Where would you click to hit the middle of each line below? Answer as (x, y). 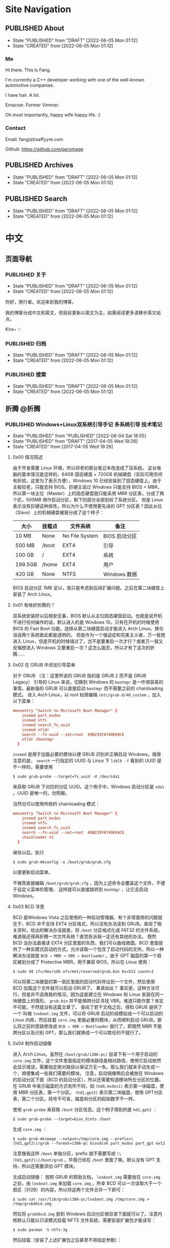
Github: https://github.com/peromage (44, 149)
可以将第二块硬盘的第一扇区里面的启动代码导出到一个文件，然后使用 (84, 981)
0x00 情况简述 (28, 457)
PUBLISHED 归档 (26, 344)
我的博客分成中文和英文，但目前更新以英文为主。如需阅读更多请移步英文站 (83, 313)
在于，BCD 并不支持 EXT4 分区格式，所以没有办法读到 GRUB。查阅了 (85, 924)
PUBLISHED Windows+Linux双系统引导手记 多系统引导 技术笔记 (84, 424)
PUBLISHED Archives (39, 165)
